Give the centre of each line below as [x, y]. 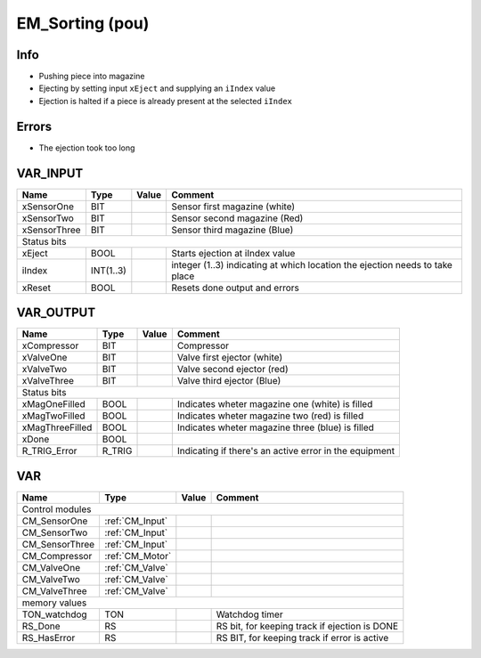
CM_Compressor [57, 556]
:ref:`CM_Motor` [138, 556]
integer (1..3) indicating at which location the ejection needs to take [312, 264]
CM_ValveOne [51, 567]
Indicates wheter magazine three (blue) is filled [275, 427]
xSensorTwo [48, 218]
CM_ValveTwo [51, 579]
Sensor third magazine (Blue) [232, 230]
